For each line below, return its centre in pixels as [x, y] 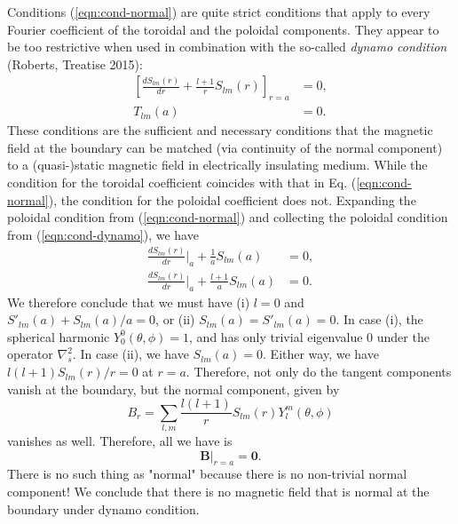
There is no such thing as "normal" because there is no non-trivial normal [207, 474]
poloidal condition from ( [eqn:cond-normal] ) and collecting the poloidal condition [228, 217]
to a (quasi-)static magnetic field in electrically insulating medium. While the [217, 165]
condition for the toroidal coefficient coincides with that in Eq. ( [182, 183]
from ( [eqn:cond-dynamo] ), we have [103, 234]
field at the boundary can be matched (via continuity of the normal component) [225, 147]
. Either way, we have [321, 354]
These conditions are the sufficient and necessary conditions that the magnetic [220, 130]
